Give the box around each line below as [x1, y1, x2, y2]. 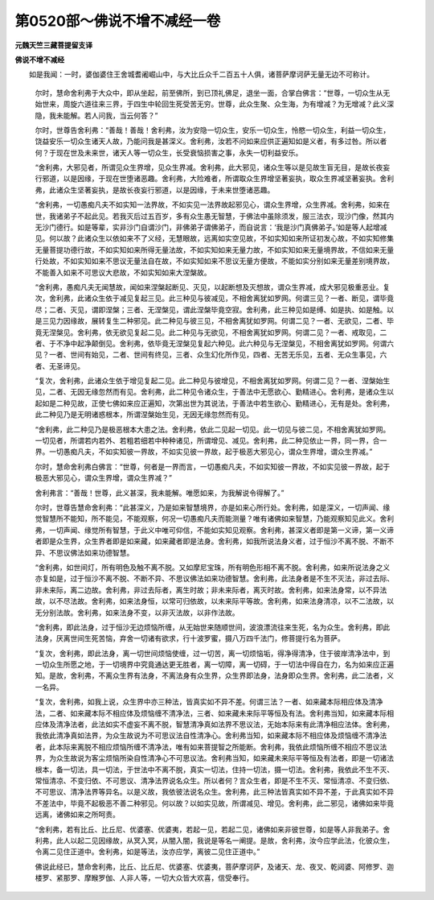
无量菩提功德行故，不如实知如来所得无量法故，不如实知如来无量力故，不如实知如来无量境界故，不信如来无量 [35, 245, 394, 254]
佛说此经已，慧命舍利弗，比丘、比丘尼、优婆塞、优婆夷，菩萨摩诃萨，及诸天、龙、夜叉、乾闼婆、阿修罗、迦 [35, 861, 394, 871]
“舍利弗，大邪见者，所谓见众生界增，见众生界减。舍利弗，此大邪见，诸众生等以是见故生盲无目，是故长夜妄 [35, 163, 391, 172]
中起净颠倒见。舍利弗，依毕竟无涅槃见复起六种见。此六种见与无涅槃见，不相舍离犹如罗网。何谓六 [69, 338, 394, 348]
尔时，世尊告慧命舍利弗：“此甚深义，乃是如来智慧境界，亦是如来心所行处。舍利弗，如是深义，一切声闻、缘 [35, 503, 391, 512]
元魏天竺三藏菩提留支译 [14, 40, 92, 50]
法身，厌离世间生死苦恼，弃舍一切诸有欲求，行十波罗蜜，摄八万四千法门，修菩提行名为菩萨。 [35, 634, 345, 643]
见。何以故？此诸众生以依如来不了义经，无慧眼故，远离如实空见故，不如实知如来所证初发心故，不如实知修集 [35, 233, 394, 243]
